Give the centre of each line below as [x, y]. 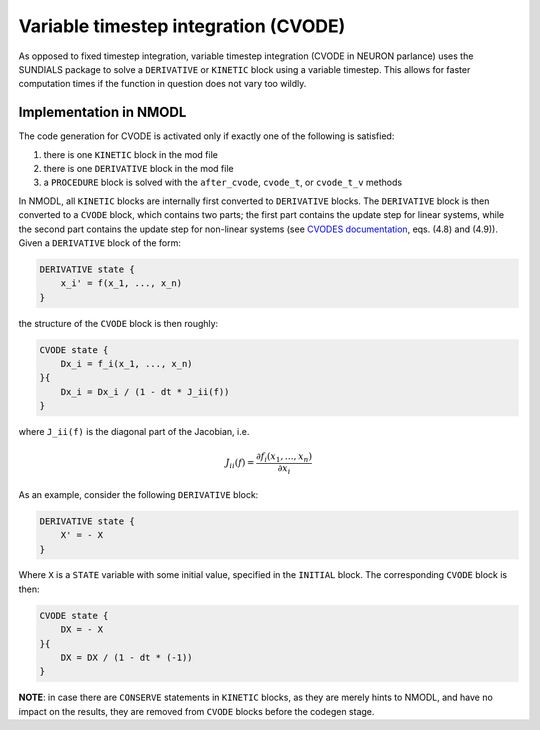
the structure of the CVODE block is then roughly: [118, 323]
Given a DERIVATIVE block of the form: [100, 242]
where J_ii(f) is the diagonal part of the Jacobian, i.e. [134, 432]
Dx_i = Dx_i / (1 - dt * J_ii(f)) [145, 391]
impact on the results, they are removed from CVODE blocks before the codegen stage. [196, 711]
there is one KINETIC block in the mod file [131, 154]
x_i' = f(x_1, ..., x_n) [121, 283]
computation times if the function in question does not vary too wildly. [162, 84]
